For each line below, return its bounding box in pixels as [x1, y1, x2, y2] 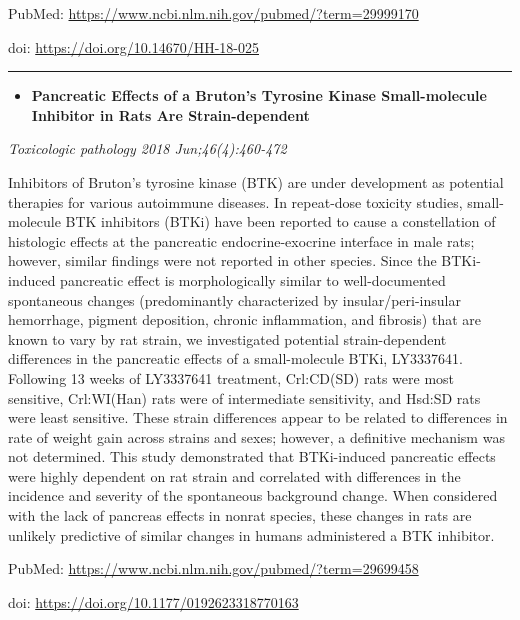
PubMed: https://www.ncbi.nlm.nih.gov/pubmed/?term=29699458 [8, 558, 419, 579]
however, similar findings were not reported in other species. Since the [8, 250, 437, 271]
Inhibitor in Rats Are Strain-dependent [31, 104, 310, 125]
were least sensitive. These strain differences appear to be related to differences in [8, 407, 508, 428]
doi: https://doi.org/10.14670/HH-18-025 [8, 36, 259, 57]
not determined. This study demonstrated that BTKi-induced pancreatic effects [8, 446, 496, 467]
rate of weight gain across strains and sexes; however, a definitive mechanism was [8, 426, 505, 447]
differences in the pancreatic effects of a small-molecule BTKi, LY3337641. [8, 348, 463, 369]
